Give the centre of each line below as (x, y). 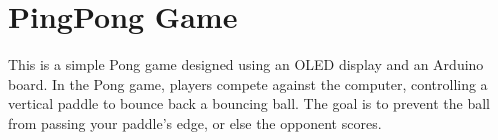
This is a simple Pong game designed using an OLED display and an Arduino (246, 64)
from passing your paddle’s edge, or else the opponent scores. (195, 122)
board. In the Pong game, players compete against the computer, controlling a (248, 83)
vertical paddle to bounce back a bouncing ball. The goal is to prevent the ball (249, 103)
